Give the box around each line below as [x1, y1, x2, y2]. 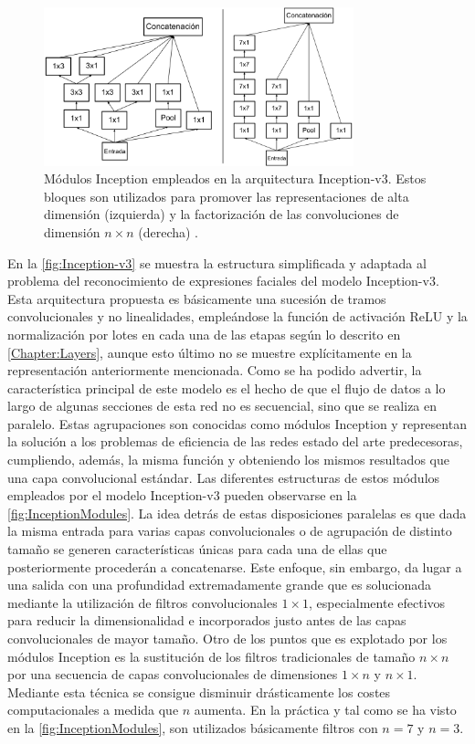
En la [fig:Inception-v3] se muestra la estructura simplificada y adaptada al [7, 253, 427, 272]
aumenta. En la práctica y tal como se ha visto [194, 700, 457, 719]
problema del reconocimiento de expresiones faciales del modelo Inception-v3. [7, 271, 439, 290]
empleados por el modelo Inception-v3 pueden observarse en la [7, 486, 357, 505]
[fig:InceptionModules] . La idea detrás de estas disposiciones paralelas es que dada [7, 503, 467, 522]
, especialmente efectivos [308, 592, 446, 612]
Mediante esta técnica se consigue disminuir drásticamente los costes [7, 682, 391, 701]
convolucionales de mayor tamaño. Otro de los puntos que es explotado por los [7, 629, 448, 647]
